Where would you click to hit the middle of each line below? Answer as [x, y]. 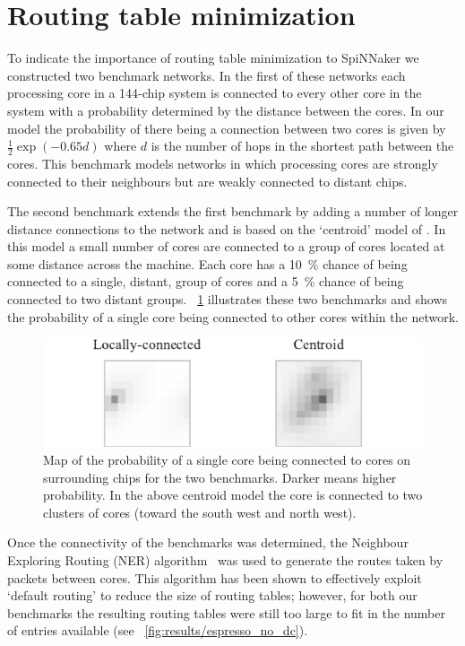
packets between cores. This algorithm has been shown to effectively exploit [215, 577]
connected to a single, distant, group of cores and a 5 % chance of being [206, 281]
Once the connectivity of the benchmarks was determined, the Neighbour [208, 542]
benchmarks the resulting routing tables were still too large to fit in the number [226, 612]
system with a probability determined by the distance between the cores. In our [226, 110]
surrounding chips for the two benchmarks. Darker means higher [220, 477]
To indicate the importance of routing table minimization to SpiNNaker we [213, 58]
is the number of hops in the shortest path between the [302, 146]
